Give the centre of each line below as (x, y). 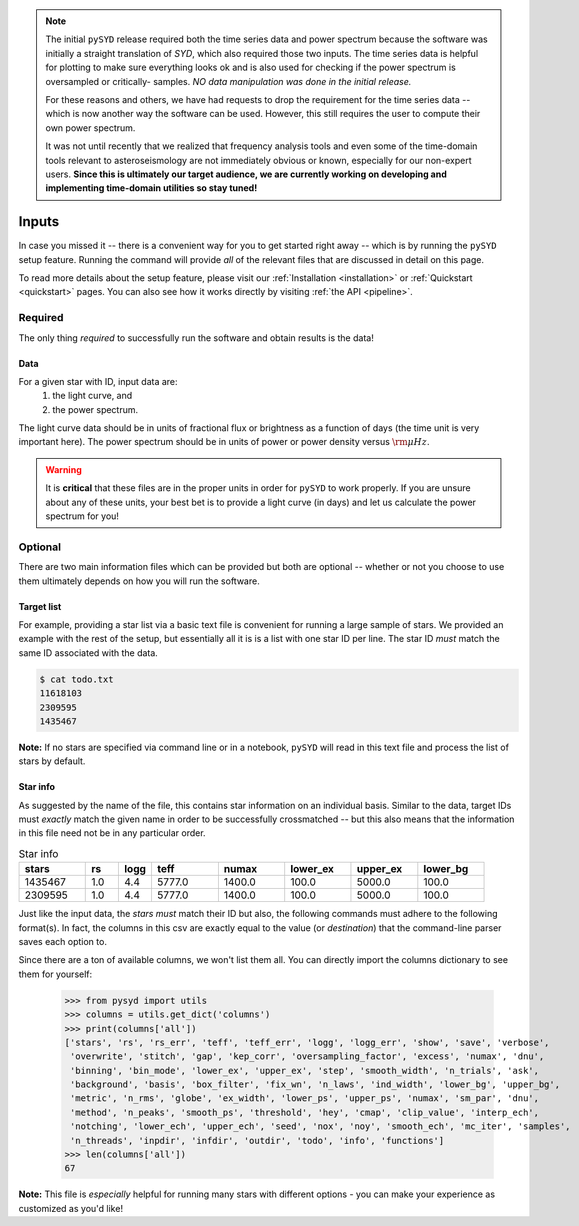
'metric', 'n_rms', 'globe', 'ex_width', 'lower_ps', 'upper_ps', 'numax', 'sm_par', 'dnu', (305, 1098)
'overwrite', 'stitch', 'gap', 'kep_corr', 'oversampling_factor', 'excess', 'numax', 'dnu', (307, 1056)
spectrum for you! (82, 516)
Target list (40, 606)
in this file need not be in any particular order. (112, 833)
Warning (63, 469)
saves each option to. (62, 941)
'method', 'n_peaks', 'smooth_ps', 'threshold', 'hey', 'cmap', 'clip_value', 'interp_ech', (305, 1112)
